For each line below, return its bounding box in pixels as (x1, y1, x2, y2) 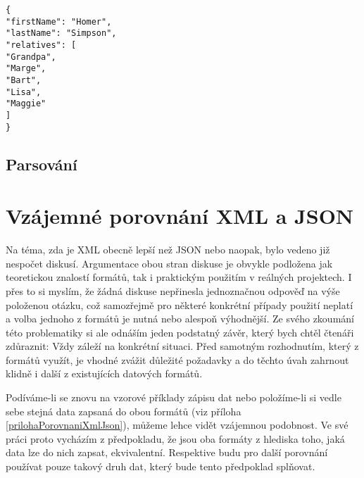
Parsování (6, 153, 77, 175)
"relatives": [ (6, 39, 77, 50)
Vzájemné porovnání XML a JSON (6, 201, 354, 230)
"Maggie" (6, 99, 46, 109)
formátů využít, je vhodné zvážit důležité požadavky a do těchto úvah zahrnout (6, 352, 349, 367)
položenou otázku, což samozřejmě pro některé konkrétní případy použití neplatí (6, 297, 353, 312)
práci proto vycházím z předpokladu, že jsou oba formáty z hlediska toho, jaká (6, 431, 345, 446)
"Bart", (6, 75, 42, 85)
